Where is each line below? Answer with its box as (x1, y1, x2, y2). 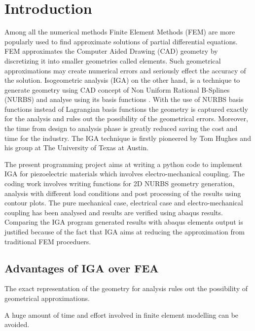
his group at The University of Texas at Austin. (4, 142, 149, 153)
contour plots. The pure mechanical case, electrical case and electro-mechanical (4, 198, 243, 208)
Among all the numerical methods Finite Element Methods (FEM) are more (4, 27, 235, 37)
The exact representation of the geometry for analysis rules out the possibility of (4, 283, 248, 294)
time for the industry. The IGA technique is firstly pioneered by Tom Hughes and (4, 132, 251, 143)
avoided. (4, 319, 30, 330)
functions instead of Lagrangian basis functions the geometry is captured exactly (4, 103, 248, 114)
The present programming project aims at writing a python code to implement (4, 159, 243, 169)
